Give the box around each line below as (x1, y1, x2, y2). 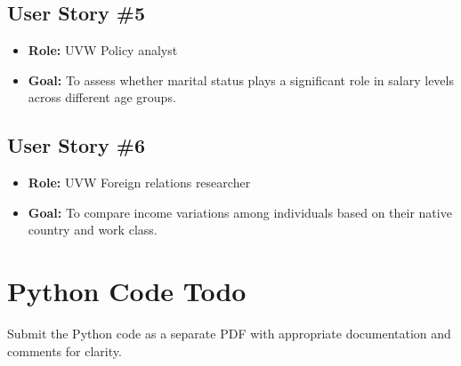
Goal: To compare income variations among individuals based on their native (28, 203, 452, 221)
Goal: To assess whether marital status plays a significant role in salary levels (28, 70, 454, 89)
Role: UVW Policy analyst (28, 41, 178, 60)
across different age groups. (28, 88, 176, 107)
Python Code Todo (7, 273, 247, 309)
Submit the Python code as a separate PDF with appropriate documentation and (7, 324, 451, 343)
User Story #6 (7, 131, 146, 159)
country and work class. (28, 220, 158, 239)
